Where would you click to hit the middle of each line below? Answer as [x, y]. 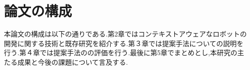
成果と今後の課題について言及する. [73, 62]
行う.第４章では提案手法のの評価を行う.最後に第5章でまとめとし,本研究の [121, 52]
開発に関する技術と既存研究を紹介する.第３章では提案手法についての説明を [124, 43]
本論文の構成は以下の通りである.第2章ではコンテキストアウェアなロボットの [125, 34]
